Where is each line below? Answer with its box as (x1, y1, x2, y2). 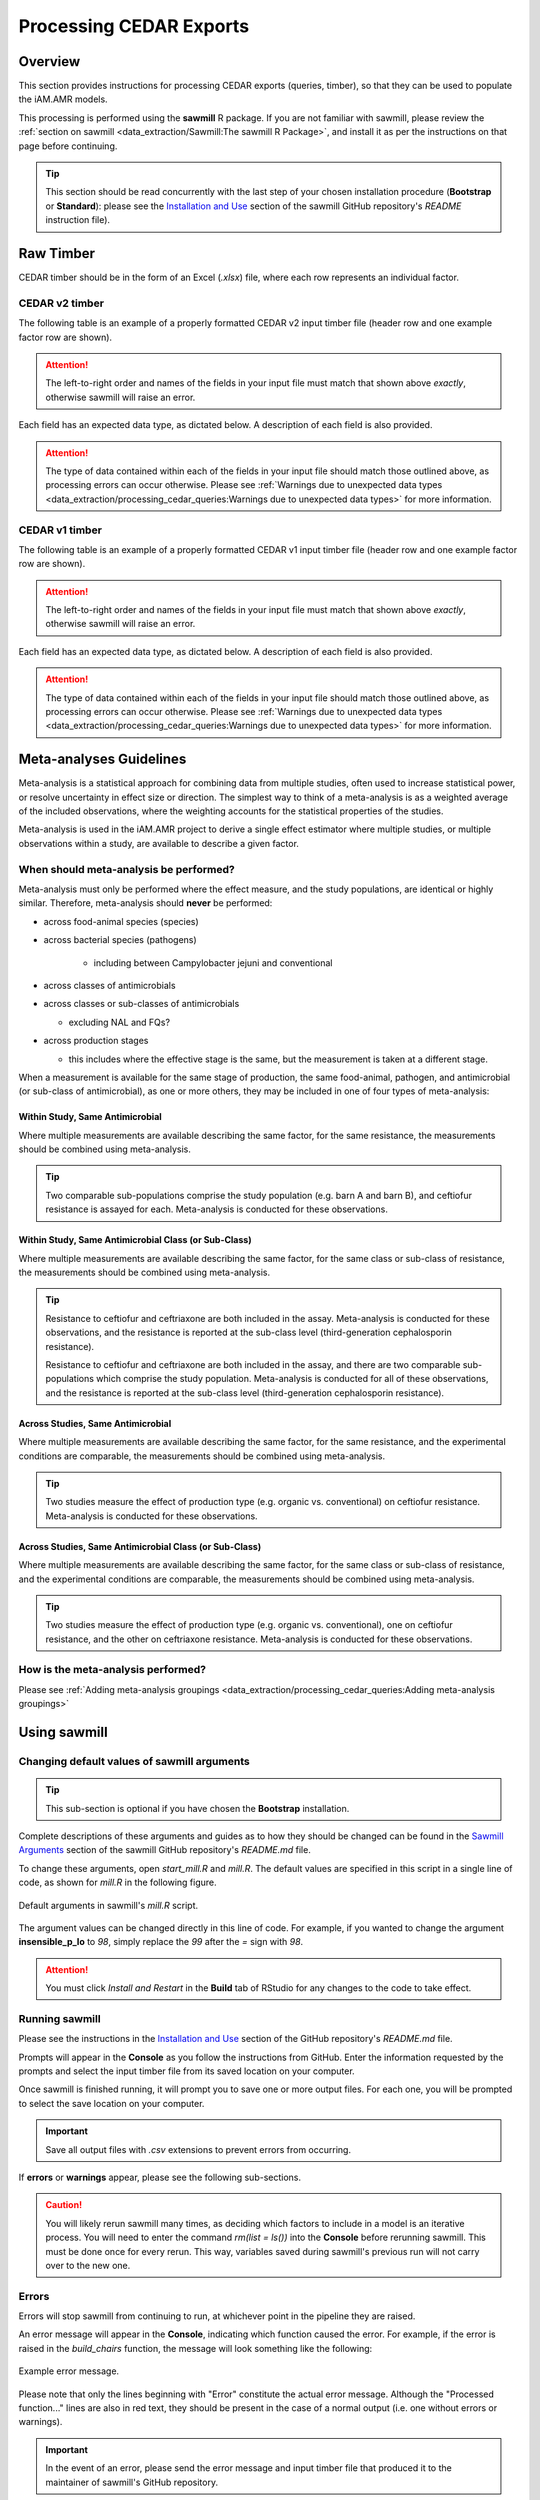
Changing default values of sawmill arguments (18, 1755, 250, 1768)
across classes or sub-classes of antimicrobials (43, 998, 240, 1010)
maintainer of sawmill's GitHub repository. (45, 2476, 219, 2488)
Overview (18, 53, 81, 70)
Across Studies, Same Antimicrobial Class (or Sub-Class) (18, 1540, 262, 1552)
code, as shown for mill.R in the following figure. (18, 1876, 217, 1889)
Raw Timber (18, 245, 95, 262)
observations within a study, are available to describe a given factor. (18, 837, 300, 849)
